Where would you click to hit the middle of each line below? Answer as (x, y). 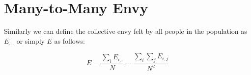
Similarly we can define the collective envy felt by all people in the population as (125, 31)
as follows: (70, 40)
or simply (30, 40)
